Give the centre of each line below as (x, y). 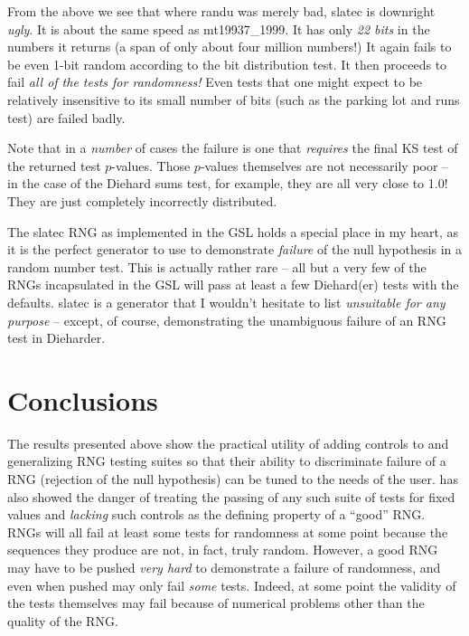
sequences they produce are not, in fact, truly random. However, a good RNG (223, 550)
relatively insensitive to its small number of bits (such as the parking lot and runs (234, 99)
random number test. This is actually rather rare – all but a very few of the (217, 266)
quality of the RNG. (63, 620)
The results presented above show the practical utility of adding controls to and (228, 443)
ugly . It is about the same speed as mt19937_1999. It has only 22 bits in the (219, 28)
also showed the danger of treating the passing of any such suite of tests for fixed (231, 496)
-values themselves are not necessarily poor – (324, 165)
